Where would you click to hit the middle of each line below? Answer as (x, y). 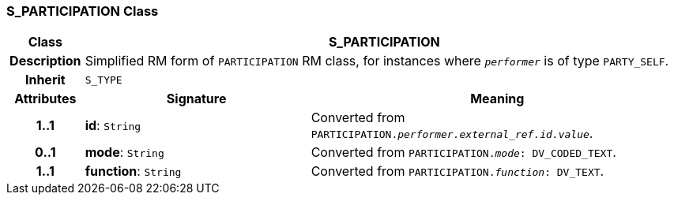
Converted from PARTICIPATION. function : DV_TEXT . (457, 171)
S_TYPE (104, 80)
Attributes (45, 99)
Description (45, 61)
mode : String (124, 153)
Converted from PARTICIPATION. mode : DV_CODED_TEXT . (463, 153)
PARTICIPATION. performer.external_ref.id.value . (452, 134)
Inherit (45, 80)
